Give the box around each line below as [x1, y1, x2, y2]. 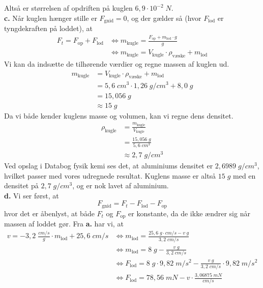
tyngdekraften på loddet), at [4, 23, 93, 34]
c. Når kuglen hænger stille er [4, 12, 97, 23]
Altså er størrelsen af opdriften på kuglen [4, 3, 133, 13]
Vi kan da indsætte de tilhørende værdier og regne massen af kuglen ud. [4, 59, 229, 69]
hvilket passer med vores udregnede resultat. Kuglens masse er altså [4, 170, 216, 181]
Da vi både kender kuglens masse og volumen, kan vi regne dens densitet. [4, 110, 233, 121]
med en [233, 170, 256, 181]
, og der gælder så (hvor [127, 12, 201, 23]
